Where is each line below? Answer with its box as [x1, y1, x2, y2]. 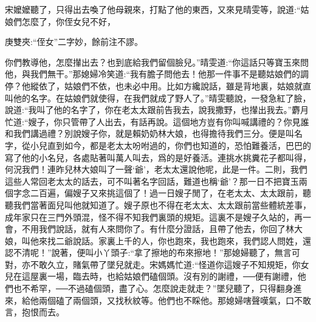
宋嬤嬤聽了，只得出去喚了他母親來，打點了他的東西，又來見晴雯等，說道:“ [5, 3, 301, 15]
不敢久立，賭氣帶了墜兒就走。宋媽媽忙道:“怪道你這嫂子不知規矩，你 [30, 258, 301, 270]
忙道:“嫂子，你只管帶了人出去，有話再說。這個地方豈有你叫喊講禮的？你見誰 [5, 115, 309, 128]
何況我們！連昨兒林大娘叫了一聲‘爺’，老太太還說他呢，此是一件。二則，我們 [5, 163, 307, 176]
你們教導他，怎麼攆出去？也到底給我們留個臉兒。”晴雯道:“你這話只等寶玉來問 [5, 55, 309, 68]
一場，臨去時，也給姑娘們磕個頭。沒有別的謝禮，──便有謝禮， [47, 270, 298, 283]
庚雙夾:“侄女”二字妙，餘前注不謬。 [5, 35, 143, 48]
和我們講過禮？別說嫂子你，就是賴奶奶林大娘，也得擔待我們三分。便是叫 [5, 127, 294, 140]
